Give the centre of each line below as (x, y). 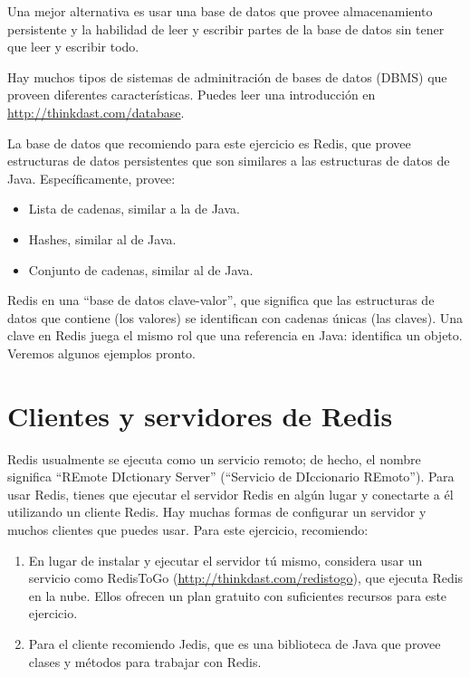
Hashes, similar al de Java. (102, 238)
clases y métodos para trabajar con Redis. (145, 661)
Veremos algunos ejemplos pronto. (101, 353)
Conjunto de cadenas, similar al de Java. (141, 269)
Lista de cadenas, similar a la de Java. (134, 209)
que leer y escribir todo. (73, 47)
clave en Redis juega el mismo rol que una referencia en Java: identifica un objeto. (235, 335)
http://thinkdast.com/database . (96, 112)
